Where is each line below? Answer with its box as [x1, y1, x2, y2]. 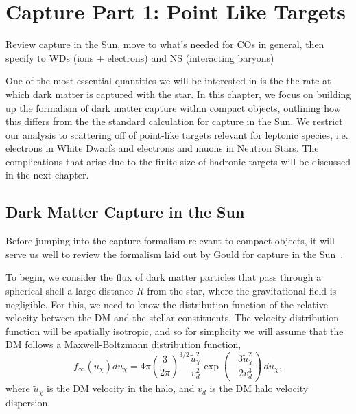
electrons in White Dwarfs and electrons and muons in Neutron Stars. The [5, 141, 319, 155]
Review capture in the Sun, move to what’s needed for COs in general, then [5, 37, 324, 51]
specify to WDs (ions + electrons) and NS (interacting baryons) [5, 50, 274, 65]
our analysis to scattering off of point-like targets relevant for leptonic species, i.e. [5, 127, 348, 141]
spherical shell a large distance [5, 284, 134, 298]
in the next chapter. [5, 168, 89, 182]
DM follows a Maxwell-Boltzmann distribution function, [5, 337, 241, 352]
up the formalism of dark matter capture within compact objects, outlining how [5, 100, 341, 115]
